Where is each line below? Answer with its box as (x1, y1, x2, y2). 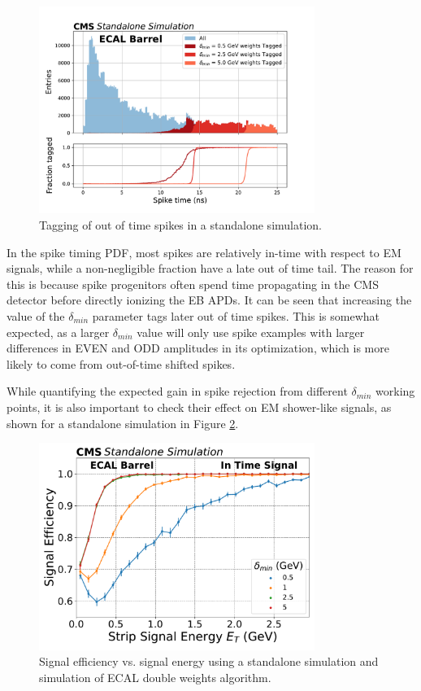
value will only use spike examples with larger (137, 323, 365, 340)
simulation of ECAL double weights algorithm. (39, 668, 271, 685)
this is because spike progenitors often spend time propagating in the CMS (7, 275, 379, 292)
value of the (7, 307, 65, 324)
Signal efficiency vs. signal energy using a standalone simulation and (39, 653, 379, 670)
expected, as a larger (7, 323, 110, 340)
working (375, 383, 415, 400)
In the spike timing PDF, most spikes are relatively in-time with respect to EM (7, 243, 401, 260)
